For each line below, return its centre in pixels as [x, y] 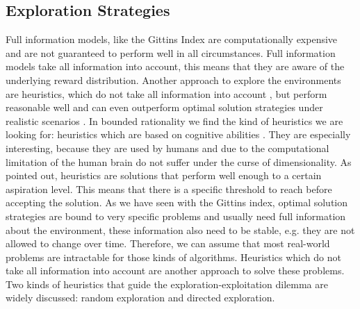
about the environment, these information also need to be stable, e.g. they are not [180, 229]
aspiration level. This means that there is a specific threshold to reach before [169, 189]
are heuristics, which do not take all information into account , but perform [166, 93]
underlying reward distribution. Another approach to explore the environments [173, 80]
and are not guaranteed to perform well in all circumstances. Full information [171, 52]
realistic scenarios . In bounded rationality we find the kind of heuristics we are [174, 120]
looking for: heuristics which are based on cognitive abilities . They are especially [178, 134]
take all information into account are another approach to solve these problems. [175, 270]
